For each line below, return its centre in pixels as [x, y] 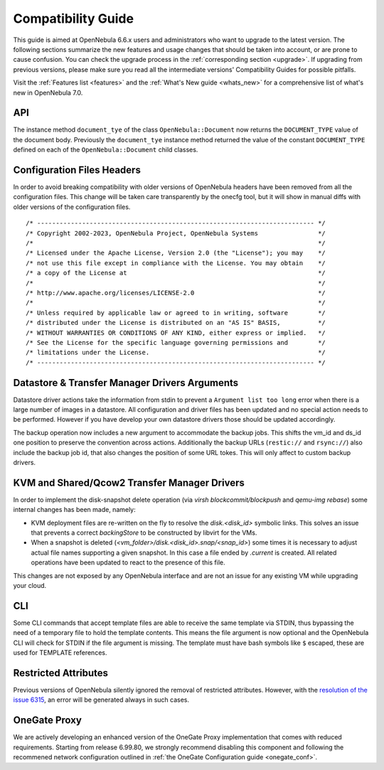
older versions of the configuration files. [72, 207]
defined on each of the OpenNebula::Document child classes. [106, 150]
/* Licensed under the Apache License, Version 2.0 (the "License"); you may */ [176, 253]
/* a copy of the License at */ [176, 273]
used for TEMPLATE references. [60, 653]
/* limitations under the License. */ [176, 353]
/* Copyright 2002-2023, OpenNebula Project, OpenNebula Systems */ [176, 233]
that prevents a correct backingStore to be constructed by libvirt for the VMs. [144, 533]
